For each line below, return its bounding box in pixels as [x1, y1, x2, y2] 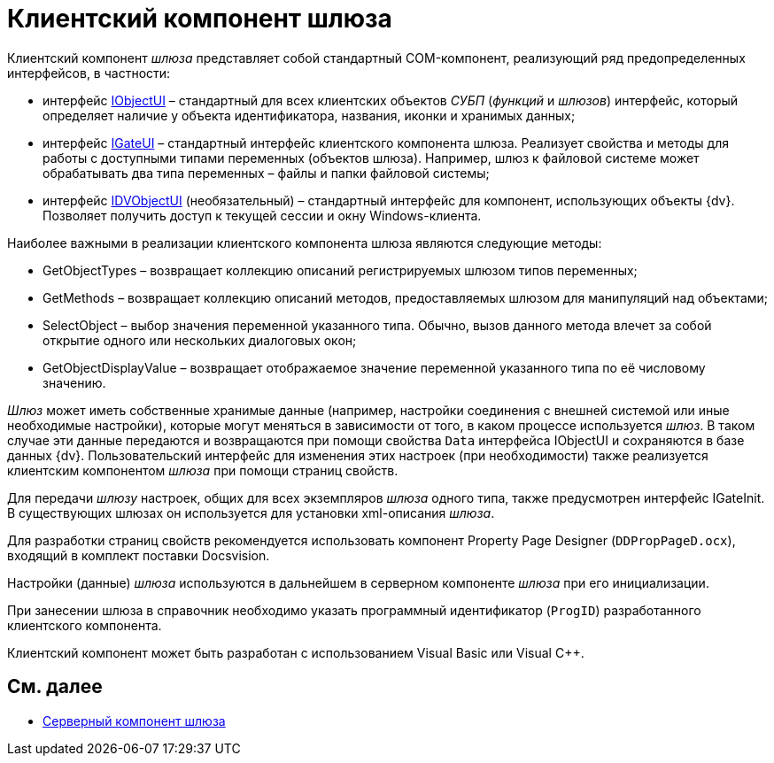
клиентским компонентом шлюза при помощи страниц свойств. [7, 462, 399, 478]
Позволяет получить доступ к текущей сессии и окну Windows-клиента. [43, 207, 482, 223]
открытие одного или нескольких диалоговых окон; [43, 332, 357, 348]
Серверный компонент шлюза [43, 713, 226, 728]
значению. [43, 374, 106, 390]
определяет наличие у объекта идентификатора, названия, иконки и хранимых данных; [43, 107, 576, 123]
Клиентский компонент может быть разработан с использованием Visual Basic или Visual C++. [7, 644, 584, 660]
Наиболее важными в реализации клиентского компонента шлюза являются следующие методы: [7, 235, 602, 250]
